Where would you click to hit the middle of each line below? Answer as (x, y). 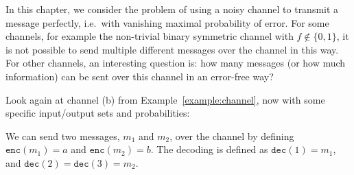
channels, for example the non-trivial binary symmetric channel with (150, 36)
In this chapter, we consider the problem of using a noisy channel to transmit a (172, 9)
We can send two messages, (63, 136)
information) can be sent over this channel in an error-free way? (140, 76)
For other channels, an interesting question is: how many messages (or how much (176, 63)
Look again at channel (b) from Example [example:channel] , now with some (165, 99)
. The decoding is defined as (209, 149)
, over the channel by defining (232, 136)
